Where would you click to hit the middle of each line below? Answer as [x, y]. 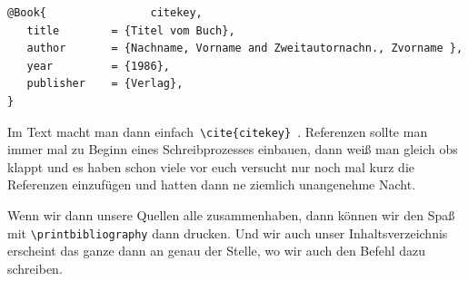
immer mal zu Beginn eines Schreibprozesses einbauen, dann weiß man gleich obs [233, 149]
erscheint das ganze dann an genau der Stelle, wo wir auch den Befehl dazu [217, 251]
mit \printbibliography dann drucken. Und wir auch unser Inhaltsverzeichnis [228, 233]
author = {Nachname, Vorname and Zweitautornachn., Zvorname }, [245, 48]
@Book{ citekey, [105, 13]
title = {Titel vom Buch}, [131, 30]
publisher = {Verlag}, [105, 84]
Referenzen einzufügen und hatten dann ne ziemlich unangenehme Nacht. [212, 184]
